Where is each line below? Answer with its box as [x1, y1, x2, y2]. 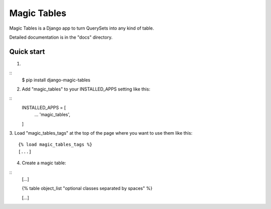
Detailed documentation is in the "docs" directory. [9, 34, 113, 40]
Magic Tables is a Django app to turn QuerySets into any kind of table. [9, 25, 154, 31]
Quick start [9, 47, 45, 56]
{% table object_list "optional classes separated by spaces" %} [22, 185, 153, 191]
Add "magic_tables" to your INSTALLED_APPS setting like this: [22, 86, 151, 92]
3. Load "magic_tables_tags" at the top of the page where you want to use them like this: [9, 130, 193, 136]
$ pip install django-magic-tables [22, 77, 90, 83]
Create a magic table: [22, 160, 66, 166]
